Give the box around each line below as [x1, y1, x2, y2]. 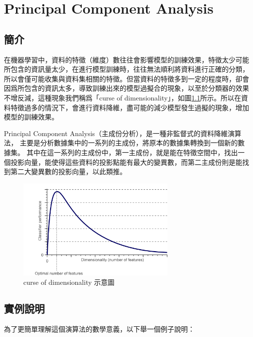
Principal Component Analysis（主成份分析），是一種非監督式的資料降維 [4, 128, 228, 138]
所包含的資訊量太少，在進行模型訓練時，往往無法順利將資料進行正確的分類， [4, 64, 249, 74]
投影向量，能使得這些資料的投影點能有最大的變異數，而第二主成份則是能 [10, 157, 242, 167]
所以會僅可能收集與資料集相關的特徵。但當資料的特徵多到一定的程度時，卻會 [4, 73, 249, 83]
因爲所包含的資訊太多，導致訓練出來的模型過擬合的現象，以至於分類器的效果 [4, 83, 249, 93]
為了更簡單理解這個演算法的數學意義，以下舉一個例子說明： [4, 324, 195, 334]
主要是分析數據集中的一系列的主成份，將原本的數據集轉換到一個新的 [19, 138, 238, 148]
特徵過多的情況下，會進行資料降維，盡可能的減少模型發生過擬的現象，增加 [10, 102, 249, 112]
